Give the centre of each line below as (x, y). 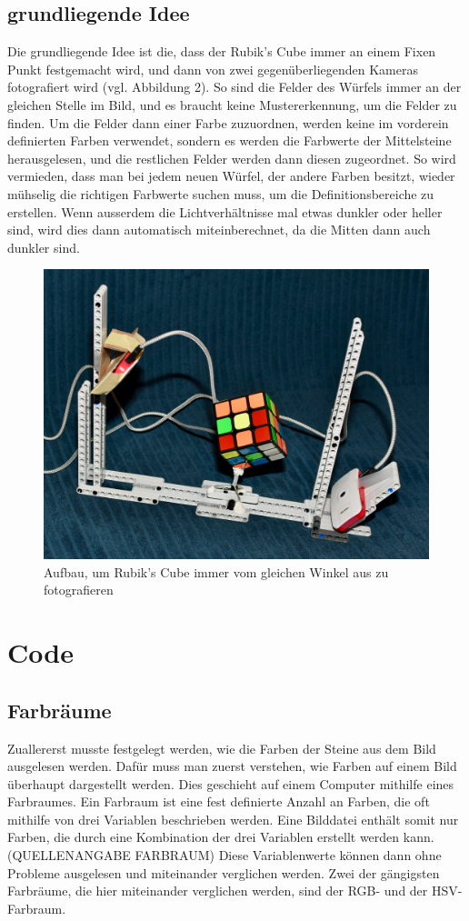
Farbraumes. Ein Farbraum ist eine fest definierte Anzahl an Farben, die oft (219, 801)
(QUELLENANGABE (69, 855)
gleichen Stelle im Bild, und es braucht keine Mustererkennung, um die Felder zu (232, 104)
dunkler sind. (44, 247)
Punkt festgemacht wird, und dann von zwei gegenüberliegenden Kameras (213, 69)
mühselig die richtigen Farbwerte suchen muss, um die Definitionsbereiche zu (221, 193)
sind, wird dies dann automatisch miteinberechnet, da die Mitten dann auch (219, 230)
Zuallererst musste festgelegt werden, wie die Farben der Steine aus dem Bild (222, 748)
